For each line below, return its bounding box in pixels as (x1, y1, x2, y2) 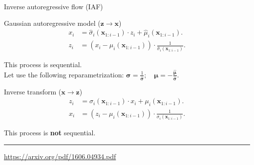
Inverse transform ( (4, 86, 62, 96)
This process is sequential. (4, 59, 82, 70)
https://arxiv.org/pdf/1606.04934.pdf (4, 151, 116, 161)
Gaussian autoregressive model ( (4, 18, 101, 28)
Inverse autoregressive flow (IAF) (4, 1, 103, 11)
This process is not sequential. (4, 128, 96, 138)
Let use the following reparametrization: (4, 69, 124, 79)
